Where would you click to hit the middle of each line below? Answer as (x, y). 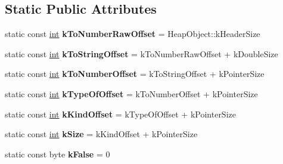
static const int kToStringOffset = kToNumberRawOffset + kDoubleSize (141, 53)
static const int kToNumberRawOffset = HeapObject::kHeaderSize (133, 34)
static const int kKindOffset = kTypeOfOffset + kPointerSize (120, 114)
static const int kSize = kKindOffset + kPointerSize (101, 134)
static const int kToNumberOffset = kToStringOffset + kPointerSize (135, 74)
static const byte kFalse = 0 (57, 154)
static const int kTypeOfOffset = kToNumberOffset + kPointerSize (131, 93)
